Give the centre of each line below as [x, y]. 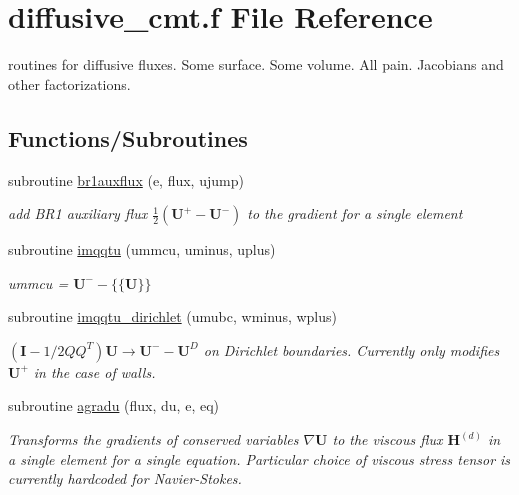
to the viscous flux [387, 439]
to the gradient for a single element [355, 213]
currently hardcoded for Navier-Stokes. [125, 478]
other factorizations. [69, 83]
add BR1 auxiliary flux [78, 213]
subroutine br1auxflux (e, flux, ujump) [126, 179]
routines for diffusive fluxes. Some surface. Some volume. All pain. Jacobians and [256, 64]
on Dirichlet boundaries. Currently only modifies [351, 349]
